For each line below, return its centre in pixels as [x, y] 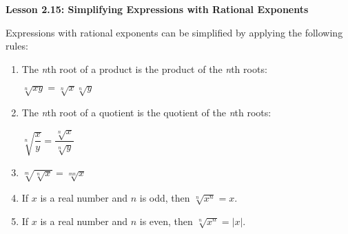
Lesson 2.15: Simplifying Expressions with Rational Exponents [157, 9]
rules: [17, 46]
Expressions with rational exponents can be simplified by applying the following [174, 32]
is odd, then [165, 197]
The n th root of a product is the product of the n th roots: [144, 68]
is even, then [166, 221]
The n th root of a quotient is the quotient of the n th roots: [146, 112]
